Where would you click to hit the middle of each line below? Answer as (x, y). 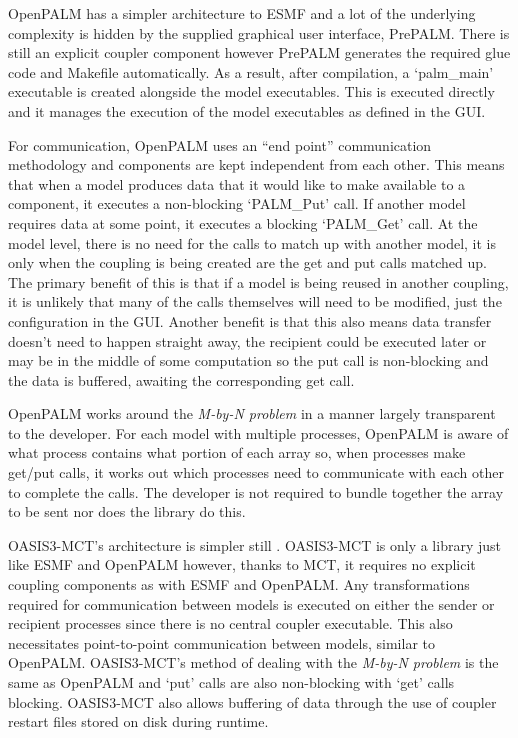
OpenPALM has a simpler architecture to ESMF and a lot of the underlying (242, 13)
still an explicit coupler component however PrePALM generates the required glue (259, 52)
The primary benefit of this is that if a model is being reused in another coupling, (258, 281)
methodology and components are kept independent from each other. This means (256, 164)
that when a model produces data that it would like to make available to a (237, 183)
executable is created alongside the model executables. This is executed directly (251, 91)
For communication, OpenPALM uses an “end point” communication (220, 144)
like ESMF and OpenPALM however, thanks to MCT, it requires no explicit (242, 564)
